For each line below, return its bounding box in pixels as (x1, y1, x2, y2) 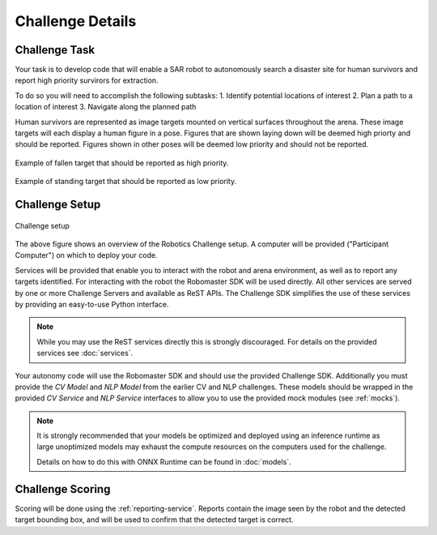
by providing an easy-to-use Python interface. (15, 299, 169, 309)
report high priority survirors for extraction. (15, 75, 159, 85)
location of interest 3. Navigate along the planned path (15, 102, 197, 112)
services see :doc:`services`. (36, 349, 134, 358)
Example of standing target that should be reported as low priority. (15, 177, 237, 186)
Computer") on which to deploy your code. (15, 250, 158, 260)
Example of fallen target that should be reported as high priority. (15, 158, 229, 168)
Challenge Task (15, 43, 95, 57)
